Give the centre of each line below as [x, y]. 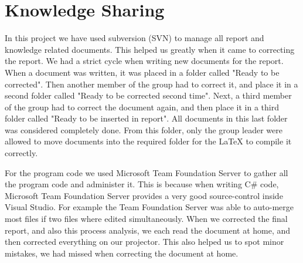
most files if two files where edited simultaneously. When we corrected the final [146, 219]
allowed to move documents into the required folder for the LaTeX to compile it [148, 141]
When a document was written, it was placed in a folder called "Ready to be [142, 72]
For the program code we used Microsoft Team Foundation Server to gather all [147, 172]
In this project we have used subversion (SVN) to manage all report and [135, 38]
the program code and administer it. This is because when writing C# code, [142, 184]
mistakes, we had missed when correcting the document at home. [122, 253]
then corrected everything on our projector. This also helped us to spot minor [144, 242]
